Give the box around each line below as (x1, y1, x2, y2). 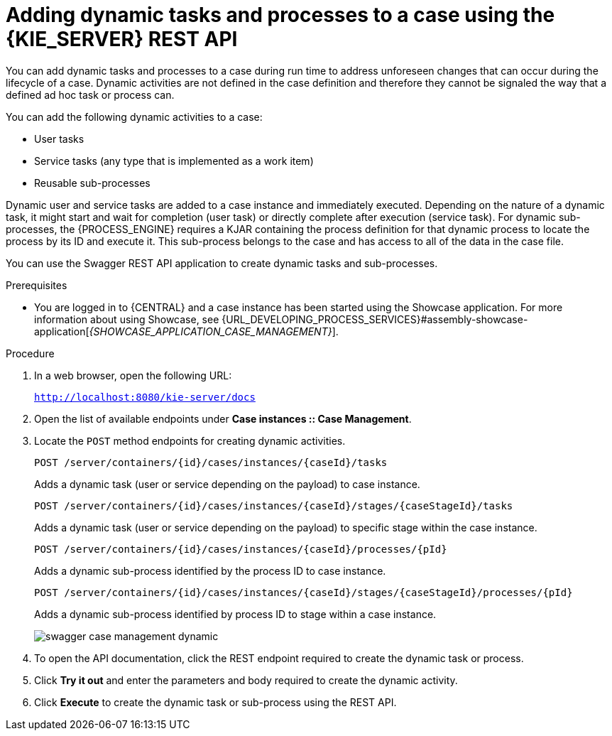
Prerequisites (6, 278, 67, 291)
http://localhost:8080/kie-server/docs (34, 391, 256, 403)
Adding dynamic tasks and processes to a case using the (6, 3, 555, 27)
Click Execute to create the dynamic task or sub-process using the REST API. (34, 696, 397, 708)
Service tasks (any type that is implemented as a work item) (34, 154, 314, 167)
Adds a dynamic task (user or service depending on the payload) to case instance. (34, 477, 420, 490)
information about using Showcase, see (34, 313, 219, 325)
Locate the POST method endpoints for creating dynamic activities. (34, 434, 346, 447)
